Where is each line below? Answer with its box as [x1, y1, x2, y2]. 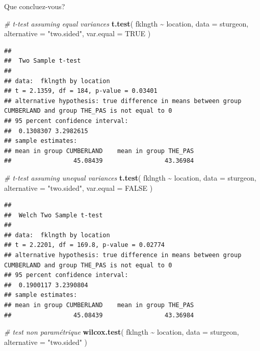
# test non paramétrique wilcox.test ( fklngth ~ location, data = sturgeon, [4, 327, 239, 337]
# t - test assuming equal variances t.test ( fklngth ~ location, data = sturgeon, [4, 18, 249, 29]
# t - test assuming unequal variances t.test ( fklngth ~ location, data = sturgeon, [4, 172, 256, 183]
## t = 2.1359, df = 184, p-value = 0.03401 [4, 87, 158, 95]
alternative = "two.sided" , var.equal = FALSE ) [4, 182, 153, 193]
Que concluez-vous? [4, 1, 65, 11]
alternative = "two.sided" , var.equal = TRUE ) [4, 28, 151, 39]
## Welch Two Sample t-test [4, 211, 103, 219]
